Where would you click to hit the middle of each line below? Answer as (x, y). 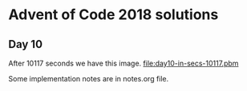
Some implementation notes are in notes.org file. (89, 79)
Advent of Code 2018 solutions (113, 15)
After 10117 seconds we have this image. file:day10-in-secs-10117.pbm (123, 63)
